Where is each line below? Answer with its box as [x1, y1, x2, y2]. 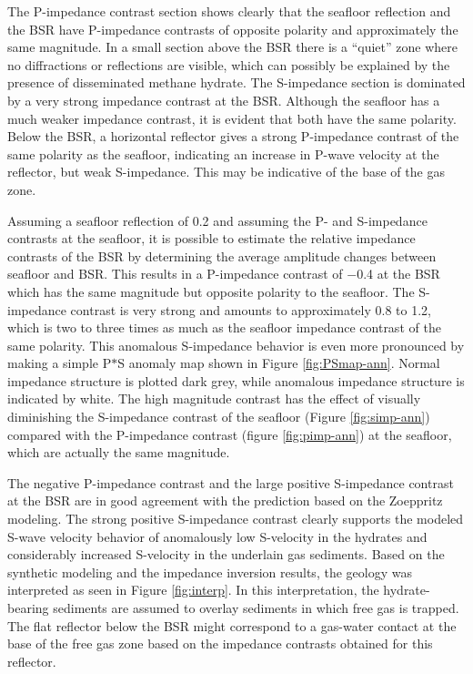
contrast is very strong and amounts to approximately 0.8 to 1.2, [70, 300, 431, 319]
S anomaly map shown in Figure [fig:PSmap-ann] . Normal [117, 353, 440, 373]
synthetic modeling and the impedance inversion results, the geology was [7, 562, 412, 581]
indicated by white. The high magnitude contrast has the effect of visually [7, 389, 421, 408]
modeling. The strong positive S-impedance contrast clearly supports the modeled [7, 509, 464, 528]
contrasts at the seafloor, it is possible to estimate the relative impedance [7, 229, 416, 248]
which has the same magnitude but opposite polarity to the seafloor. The [7, 281, 415, 301]
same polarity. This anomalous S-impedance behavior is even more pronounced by [7, 335, 465, 354]
